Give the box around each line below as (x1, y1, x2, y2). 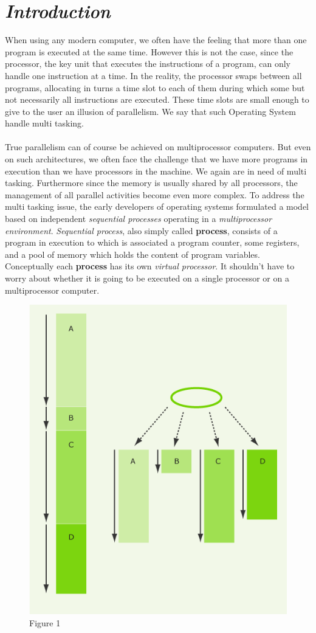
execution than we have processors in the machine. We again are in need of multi (5, 164, 307, 177)
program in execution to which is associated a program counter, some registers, (5, 236, 300, 249)
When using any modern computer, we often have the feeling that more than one (5, 33, 307, 46)
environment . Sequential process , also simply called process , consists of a (5, 224, 278, 237)
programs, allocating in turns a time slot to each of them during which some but (5, 81, 305, 94)
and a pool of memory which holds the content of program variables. (5, 247, 260, 260)
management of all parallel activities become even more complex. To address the (5, 188, 304, 201)
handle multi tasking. (5, 117, 84, 130)
